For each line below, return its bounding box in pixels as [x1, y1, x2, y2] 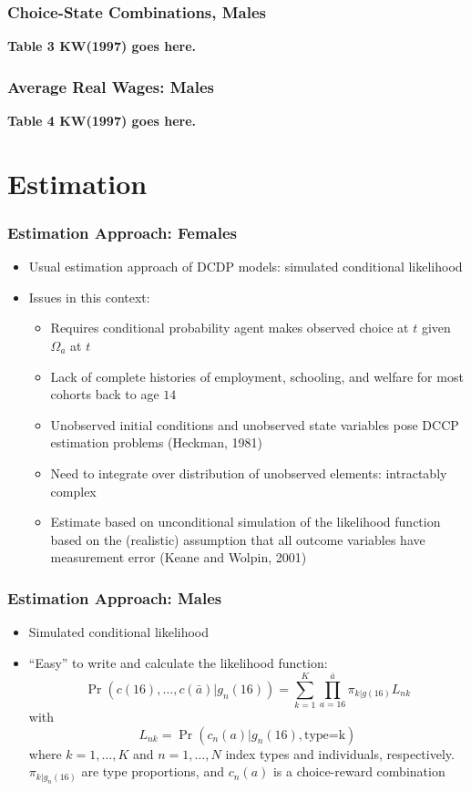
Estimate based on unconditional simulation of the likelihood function [50, 512, 441, 531]
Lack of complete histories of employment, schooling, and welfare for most [50, 366, 464, 385]
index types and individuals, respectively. [225, 744, 455, 763]
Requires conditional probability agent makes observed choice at [50, 318, 409, 337]
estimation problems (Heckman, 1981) [50, 433, 262, 452]
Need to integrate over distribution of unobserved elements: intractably [50, 463, 447, 482]
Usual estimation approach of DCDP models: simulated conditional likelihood [28, 257, 463, 276]
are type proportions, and [81, 762, 224, 781]
